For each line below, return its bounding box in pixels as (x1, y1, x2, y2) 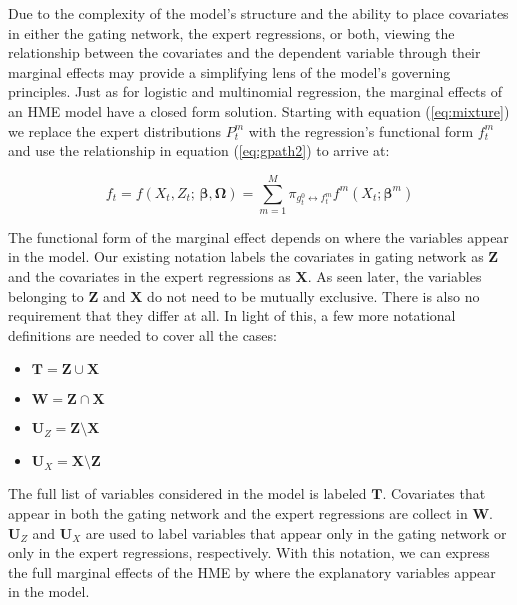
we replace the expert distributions (8, 120, 221, 141)
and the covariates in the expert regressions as (8, 266, 291, 287)
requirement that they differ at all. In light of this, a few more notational (8, 305, 456, 326)
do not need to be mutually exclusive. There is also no (147, 285, 480, 306)
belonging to (8, 285, 84, 306)
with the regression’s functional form (248, 120, 474, 141)
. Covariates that (382, 483, 486, 504)
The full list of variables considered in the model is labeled (8, 483, 367, 504)
